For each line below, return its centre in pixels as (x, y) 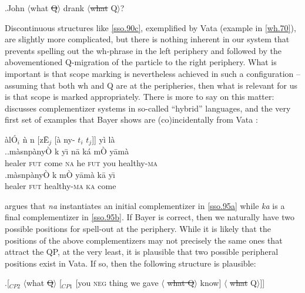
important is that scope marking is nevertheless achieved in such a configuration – (153, 73)
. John (15, 8)
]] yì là (103, 139)
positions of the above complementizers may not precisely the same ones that (144, 240)
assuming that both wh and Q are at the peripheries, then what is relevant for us (151, 85)
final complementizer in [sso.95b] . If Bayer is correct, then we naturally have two (150, 217)
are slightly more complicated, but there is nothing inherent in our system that (147, 39)
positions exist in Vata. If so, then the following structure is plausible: (130, 263)
